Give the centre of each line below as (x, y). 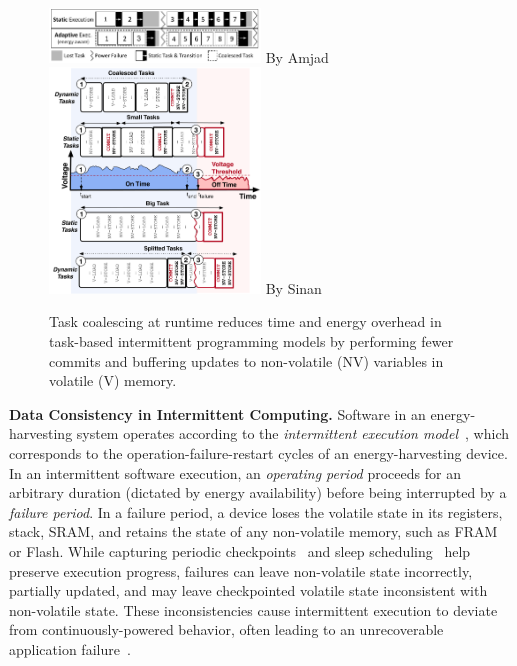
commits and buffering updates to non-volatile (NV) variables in (246, 360)
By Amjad (297, 56)
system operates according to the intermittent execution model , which (292, 433)
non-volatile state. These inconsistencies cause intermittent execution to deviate (253, 609)
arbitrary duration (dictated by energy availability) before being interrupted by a (258, 492)
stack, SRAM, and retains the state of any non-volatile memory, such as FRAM (253, 531)
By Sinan (293, 287)
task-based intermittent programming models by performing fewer (251, 341)
